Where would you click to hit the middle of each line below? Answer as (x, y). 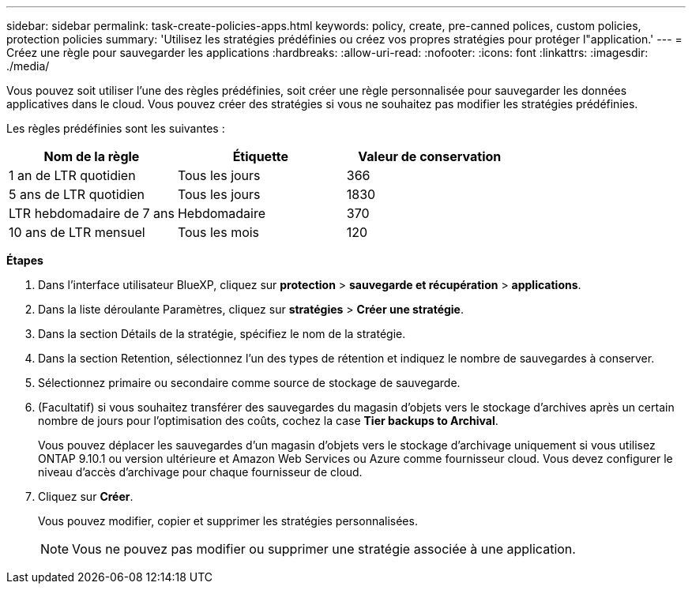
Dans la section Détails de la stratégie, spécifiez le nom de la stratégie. (222, 334)
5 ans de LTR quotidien (77, 194)
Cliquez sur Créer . (86, 496)
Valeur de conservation (430, 156)
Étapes (25, 260)
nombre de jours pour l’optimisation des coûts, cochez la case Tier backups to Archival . (268, 421)
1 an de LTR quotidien (72, 175)
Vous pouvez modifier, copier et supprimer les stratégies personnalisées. (228, 521)
